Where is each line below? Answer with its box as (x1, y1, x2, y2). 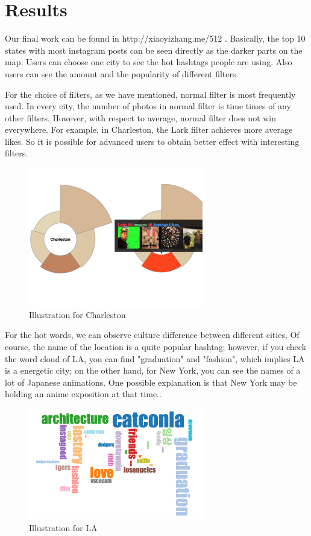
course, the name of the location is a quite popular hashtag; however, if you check (5, 340, 307, 353)
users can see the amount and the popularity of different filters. (5, 67, 239, 80)
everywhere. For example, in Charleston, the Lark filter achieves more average (5, 123, 293, 136)
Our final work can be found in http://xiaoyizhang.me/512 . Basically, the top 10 (5, 32, 306, 45)
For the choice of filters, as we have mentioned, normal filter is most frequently (5, 88, 296, 100)
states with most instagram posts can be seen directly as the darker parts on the (5, 43, 303, 56)
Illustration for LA (29, 521, 98, 534)
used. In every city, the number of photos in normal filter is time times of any (5, 100, 291, 112)
